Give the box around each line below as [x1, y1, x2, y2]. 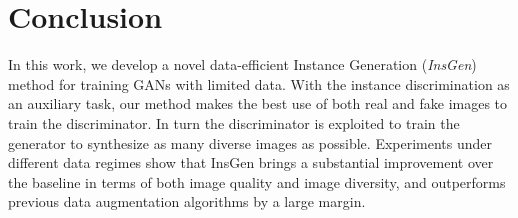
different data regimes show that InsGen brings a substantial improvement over [8, 152, 494, 173]
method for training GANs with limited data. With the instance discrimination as [8, 73, 510, 94]
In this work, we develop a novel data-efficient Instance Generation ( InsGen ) [8, 54, 477, 75]
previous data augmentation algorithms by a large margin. [8, 191, 366, 212]
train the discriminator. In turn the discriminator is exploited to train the [8, 112, 460, 133]
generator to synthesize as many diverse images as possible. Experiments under [8, 132, 493, 153]
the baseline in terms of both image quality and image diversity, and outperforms [8, 171, 506, 192]
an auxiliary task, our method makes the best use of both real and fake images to [8, 93, 508, 114]
